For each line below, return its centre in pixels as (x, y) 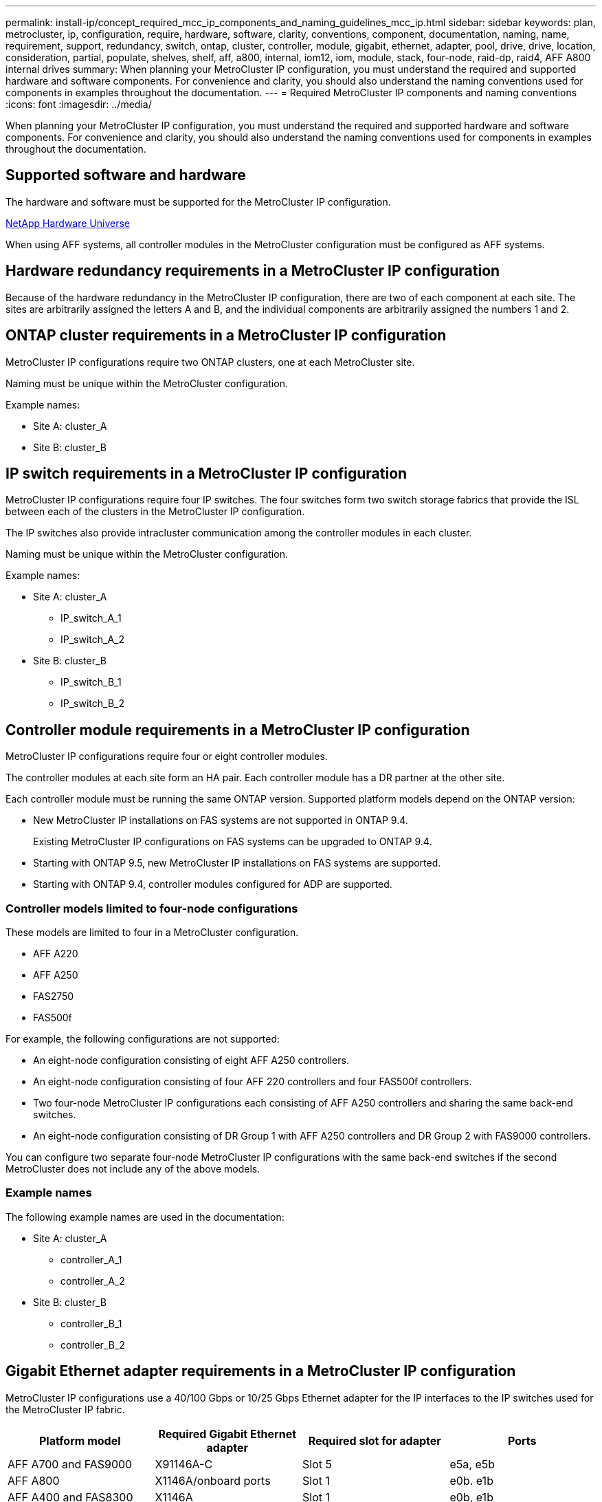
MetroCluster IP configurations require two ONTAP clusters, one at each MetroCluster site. (210, 362)
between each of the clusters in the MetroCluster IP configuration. (155, 512)
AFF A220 (56, 953)
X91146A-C (184, 1464)
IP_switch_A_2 (93, 640)
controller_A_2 (93, 1281)
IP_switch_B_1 (91, 682)
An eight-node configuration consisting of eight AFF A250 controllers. (191, 1060)
